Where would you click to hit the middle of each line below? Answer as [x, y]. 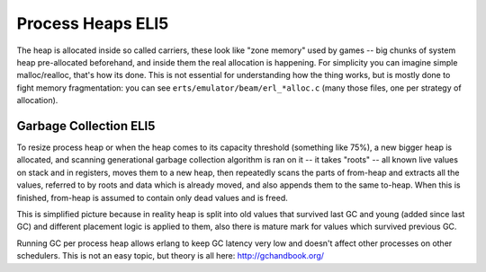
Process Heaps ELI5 [93, 23]
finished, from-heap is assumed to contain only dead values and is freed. [152, 197]
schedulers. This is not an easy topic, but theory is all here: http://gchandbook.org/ [170, 256]
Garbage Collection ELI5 [86, 126]
